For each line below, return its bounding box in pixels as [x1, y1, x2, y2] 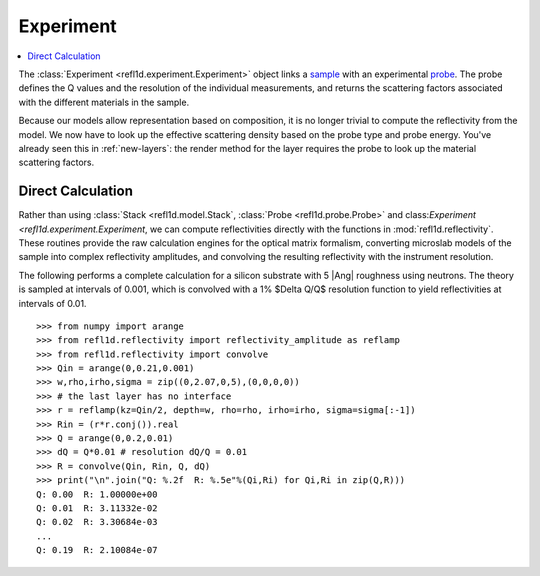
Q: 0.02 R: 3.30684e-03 [36, 516, 158, 528]
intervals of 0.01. [18, 297, 87, 309]
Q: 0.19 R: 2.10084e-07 [36, 545, 158, 556]
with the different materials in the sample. [18, 96, 190, 108]
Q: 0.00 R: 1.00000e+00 [36, 488, 158, 500]
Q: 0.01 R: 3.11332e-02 [36, 503, 158, 514]
